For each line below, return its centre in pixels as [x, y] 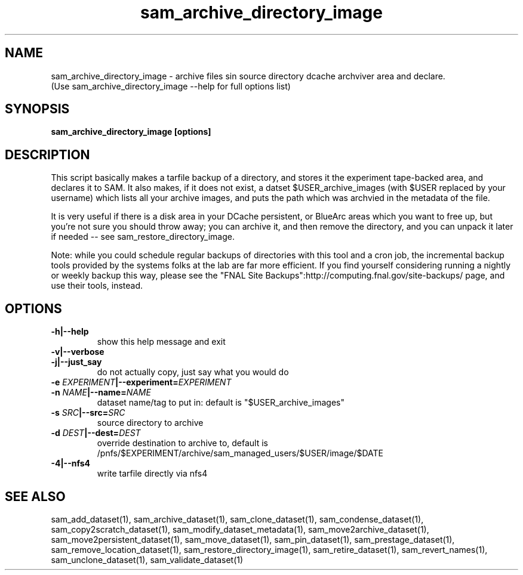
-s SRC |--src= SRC [88, 413]
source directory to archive [150, 423]
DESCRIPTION [47, 154]
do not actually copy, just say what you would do [193, 372]
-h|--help [70, 332]
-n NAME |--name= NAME [101, 392]
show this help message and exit [161, 342]
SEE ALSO [35, 496]
